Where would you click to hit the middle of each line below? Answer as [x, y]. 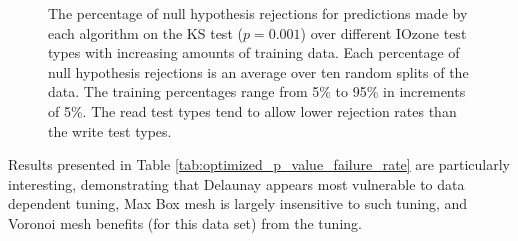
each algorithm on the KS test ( [145, 32]
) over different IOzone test [383, 32]
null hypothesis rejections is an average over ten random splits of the [258, 71]
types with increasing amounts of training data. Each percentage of [254, 52]
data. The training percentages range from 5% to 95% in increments [257, 91]
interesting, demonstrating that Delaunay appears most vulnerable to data [236, 183]
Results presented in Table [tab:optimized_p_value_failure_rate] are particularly [259, 164]
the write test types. [110, 130]
